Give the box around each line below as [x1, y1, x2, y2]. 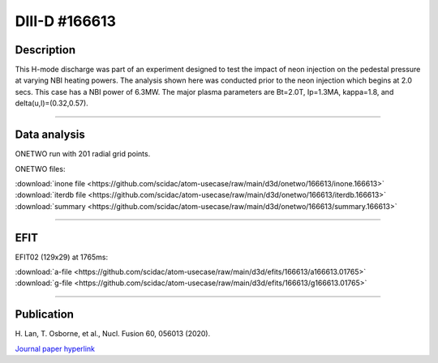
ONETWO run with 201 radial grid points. [15, 149, 151, 159]
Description [15, 43, 76, 57]
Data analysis [15, 128, 85, 142]
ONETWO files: [15, 164, 66, 173]
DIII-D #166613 [15, 12, 117, 30]
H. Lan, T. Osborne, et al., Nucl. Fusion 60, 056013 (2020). [15, 329, 211, 339]
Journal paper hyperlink [15, 344, 96, 353]
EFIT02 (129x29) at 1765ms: [15, 252, 109, 262]
